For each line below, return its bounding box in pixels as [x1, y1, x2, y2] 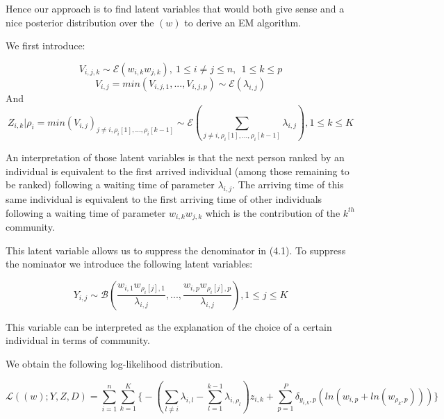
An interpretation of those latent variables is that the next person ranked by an [6, 150, 345, 164]
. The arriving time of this [232, 177, 344, 192]
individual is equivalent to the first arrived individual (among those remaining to [6, 163, 350, 178]
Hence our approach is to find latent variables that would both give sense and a [6, 1, 345, 15]
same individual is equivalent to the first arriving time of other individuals [6, 191, 322, 206]
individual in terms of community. [6, 333, 150, 347]
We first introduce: [6, 38, 85, 53]
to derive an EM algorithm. [184, 15, 302, 29]
